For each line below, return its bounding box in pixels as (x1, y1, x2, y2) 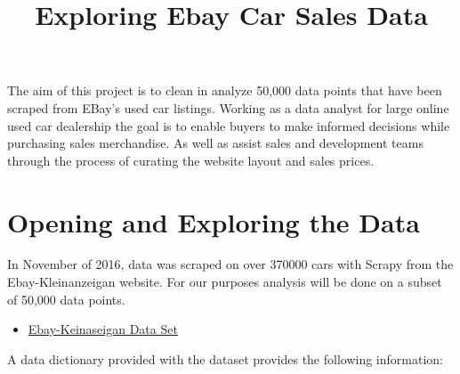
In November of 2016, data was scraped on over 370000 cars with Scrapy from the (7, 255, 454, 273)
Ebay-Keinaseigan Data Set (28, 320, 178, 338)
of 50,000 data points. (7, 289, 125, 308)
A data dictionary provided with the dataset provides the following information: (7, 349, 443, 368)
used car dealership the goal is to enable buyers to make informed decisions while (7, 116, 450, 134)
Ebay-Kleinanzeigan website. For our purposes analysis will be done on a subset (7, 272, 442, 291)
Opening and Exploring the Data (7, 203, 420, 240)
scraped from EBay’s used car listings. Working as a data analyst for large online (7, 98, 449, 117)
